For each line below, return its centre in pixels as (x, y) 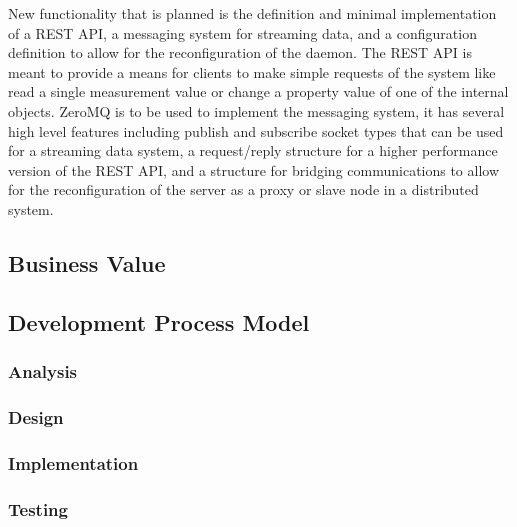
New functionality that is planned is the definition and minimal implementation (252, 13)
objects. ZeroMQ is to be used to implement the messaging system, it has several (256, 110)
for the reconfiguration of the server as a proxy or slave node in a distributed (243, 189)
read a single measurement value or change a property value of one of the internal (258, 91)
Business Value (87, 262)
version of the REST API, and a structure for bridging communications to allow (254, 169)
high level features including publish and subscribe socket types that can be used (256, 130)
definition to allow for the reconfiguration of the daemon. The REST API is (240, 52)
